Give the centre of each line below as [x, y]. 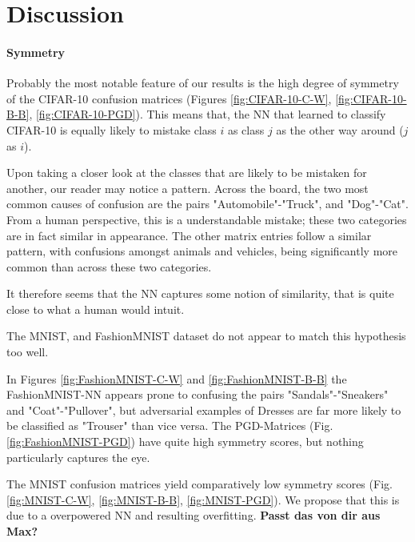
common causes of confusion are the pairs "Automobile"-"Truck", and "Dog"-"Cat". [207, 204]
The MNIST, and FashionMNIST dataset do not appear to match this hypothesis [206, 336]
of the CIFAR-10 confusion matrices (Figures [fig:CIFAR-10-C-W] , [169, 98]
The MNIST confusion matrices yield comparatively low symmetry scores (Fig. [200, 484]
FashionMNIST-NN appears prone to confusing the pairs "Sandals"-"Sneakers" [198, 394]
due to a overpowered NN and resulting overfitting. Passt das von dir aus [194, 515]
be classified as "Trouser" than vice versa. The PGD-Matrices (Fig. [170, 426]
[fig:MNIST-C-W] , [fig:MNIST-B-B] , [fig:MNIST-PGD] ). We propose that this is [203, 499]
